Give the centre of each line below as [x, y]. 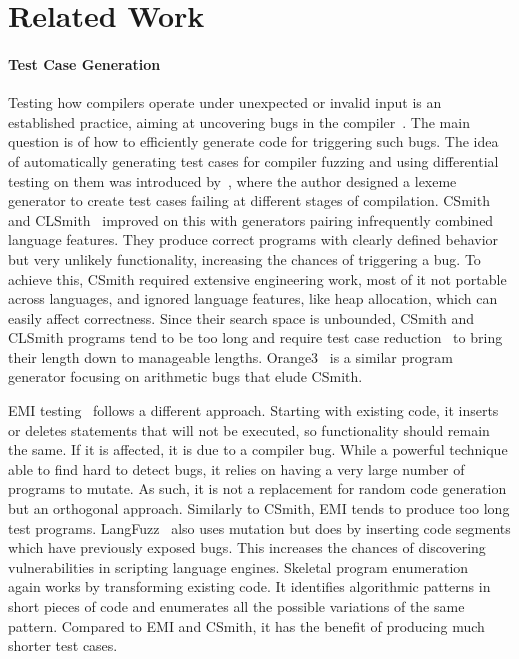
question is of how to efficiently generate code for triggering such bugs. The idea [253, 141]
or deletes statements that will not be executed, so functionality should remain [249, 429]
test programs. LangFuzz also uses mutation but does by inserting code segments [259, 527]
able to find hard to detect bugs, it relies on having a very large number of [236, 468]
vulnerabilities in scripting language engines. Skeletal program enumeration [238, 566]
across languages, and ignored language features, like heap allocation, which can [253, 298]
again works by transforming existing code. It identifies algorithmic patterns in [249, 586]
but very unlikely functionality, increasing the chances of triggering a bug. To [244, 258]
